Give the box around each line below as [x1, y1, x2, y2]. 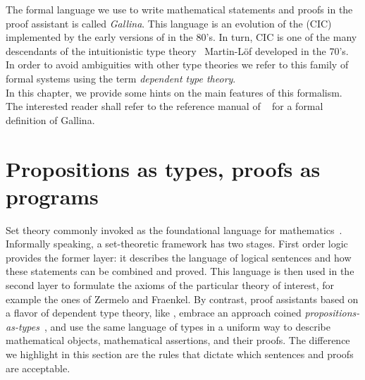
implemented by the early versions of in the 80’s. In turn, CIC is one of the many [6, 30, 357, 44]
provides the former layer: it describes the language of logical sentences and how [6, 250, 352, 264]
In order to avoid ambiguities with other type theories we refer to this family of [6, 57, 349, 72]
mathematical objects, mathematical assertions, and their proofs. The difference [6, 333, 350, 348]
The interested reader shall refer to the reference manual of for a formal [6, 99, 323, 114]
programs [6, 181, 99, 210]
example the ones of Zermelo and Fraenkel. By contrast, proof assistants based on [6, 291, 359, 306]
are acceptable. [6, 360, 70, 375]
